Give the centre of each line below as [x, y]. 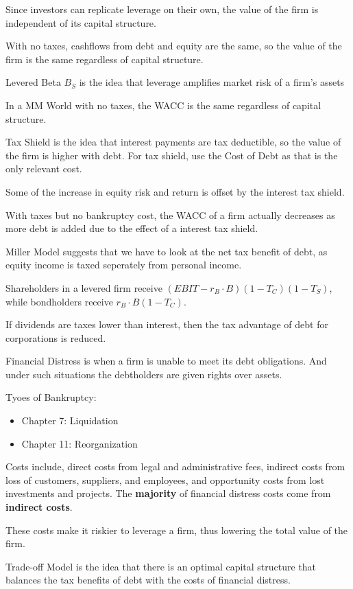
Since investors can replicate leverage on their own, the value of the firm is [162, 9]
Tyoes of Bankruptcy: [51, 397]
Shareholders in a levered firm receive [84, 287]
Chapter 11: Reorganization [80, 443]
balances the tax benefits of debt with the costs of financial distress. [148, 580]
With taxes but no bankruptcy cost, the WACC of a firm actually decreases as [170, 215]
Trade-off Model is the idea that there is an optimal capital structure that [161, 566]
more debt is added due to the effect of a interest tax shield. [132, 228]
